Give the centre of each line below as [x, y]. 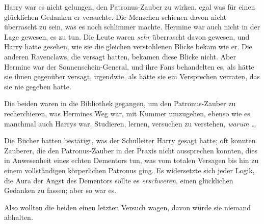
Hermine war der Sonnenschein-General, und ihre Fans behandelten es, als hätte [129, 66]
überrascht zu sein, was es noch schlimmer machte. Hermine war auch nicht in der [132, 27]
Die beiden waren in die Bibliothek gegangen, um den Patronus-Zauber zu [120, 103]
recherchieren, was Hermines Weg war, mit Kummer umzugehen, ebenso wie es [127, 113]
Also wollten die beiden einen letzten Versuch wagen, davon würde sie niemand [128, 207]
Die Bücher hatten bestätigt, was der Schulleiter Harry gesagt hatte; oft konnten [130, 140]
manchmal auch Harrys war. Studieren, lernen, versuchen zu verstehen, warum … [130, 123]
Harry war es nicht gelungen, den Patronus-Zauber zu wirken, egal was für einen [130, 7]
